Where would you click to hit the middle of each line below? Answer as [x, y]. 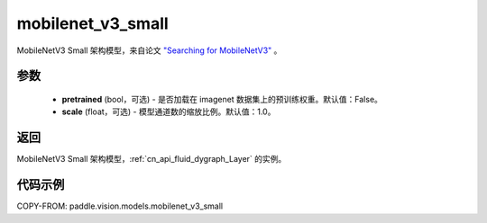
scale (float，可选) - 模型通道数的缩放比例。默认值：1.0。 [169, 111]
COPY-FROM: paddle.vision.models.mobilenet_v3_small [120, 206]
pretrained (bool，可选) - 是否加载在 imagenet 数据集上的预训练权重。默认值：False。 [222, 99]
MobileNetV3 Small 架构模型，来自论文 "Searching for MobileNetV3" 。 [149, 50]
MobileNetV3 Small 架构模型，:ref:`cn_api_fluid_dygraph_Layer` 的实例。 [152, 159]
